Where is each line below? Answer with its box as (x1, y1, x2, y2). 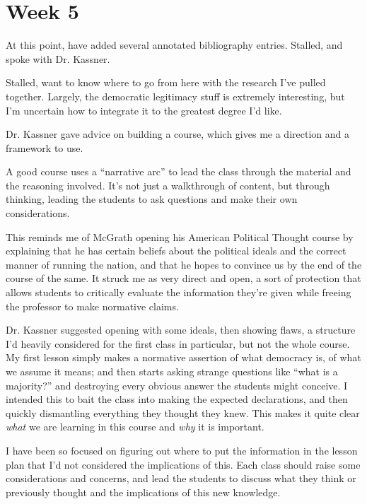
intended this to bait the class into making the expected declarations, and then (6, 392, 348, 406)
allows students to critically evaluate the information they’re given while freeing (6, 285, 351, 300)
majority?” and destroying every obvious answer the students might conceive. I (6, 377, 348, 392)
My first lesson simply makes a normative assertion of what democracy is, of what (6, 350, 361, 365)
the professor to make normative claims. (6, 298, 179, 313)
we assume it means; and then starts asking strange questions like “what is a (6, 364, 338, 378)
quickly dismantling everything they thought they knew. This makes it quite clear (6, 405, 360, 420)
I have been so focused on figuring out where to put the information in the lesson (6, 443, 358, 457)
